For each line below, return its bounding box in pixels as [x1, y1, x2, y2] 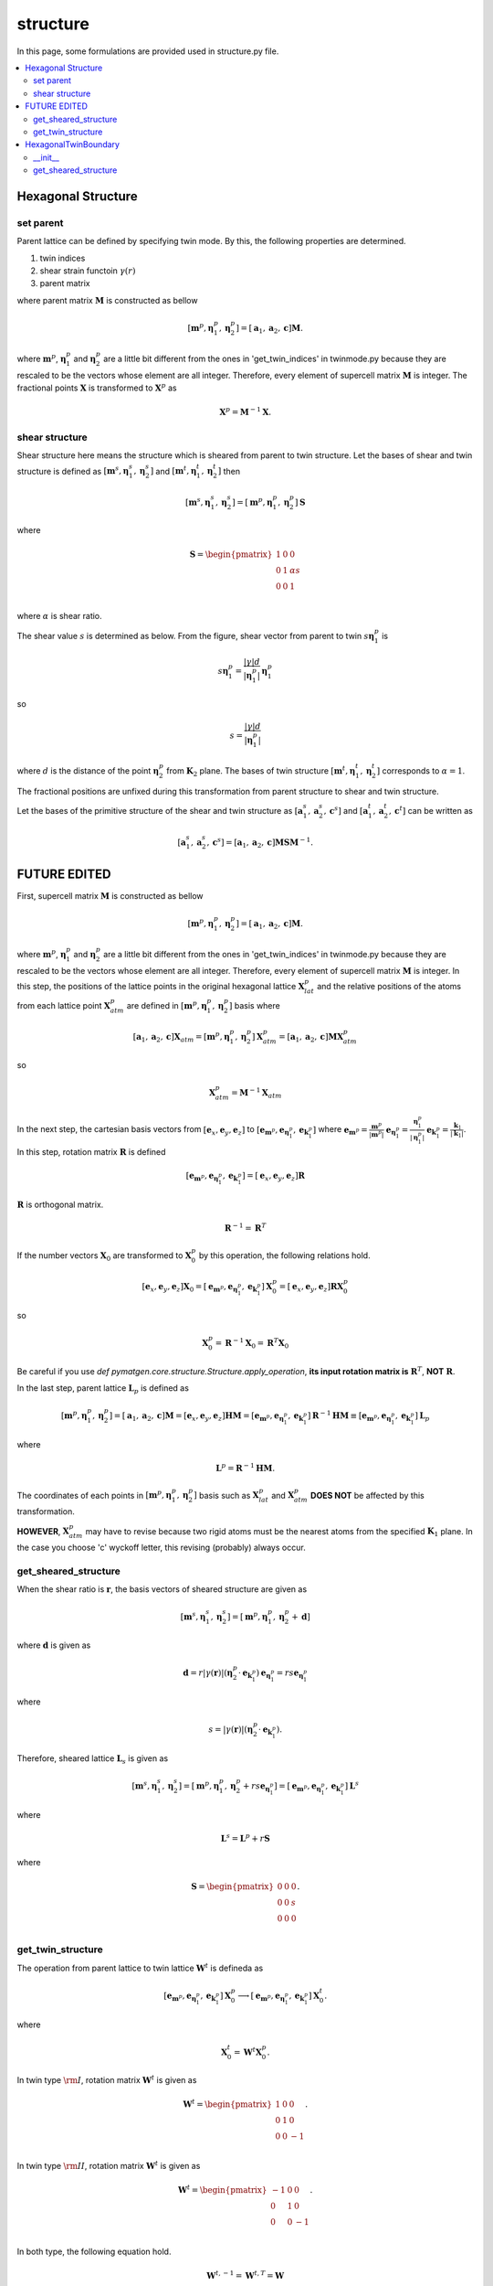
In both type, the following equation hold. [16, 2246, 172, 2258]
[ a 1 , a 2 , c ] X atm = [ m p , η [132, 1030, 230, 1044]
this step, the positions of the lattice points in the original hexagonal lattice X [16, 981, 305, 992]
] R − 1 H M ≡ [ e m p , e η [307, 1409, 392, 1423]
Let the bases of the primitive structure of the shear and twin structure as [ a [16, 805, 303, 816]
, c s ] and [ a [323, 805, 369, 816]
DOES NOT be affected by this [310, 1490, 425, 1501]
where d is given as [16, 1640, 91, 1650]
